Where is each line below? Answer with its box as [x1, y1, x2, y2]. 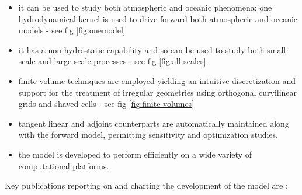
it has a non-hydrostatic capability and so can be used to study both [18, 43, 265, 55]
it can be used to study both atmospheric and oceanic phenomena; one [18, 1, 272, 13]
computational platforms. [18, 159, 109, 172]
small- [267, 43, 289, 55]
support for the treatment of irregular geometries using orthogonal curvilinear [18, 86, 297, 98]
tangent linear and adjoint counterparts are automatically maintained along [18, 117, 289, 129]
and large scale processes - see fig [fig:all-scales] [38, 55, 206, 67]
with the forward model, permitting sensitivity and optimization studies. [18, 128, 278, 141]
